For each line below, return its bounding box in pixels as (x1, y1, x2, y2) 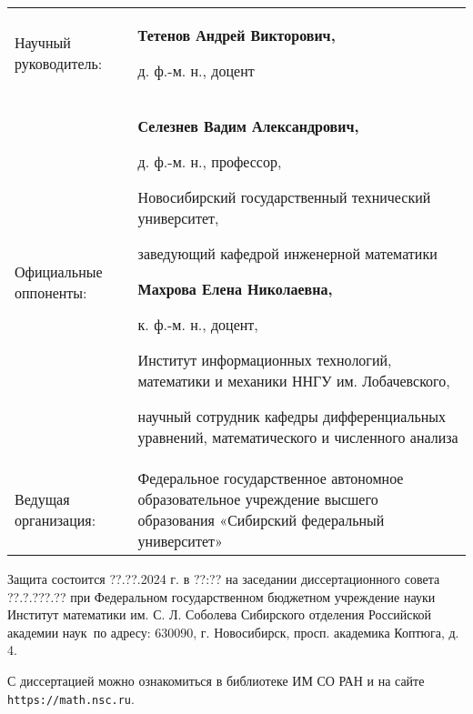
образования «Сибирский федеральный (137, 509, 385, 530)
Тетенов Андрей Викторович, (137, 25, 336, 45)
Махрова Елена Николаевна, (137, 278, 333, 299)
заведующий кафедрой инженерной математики (137, 243, 438, 264)
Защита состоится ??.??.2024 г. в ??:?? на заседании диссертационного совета (7, 569, 440, 588)
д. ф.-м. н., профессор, (137, 151, 282, 172)
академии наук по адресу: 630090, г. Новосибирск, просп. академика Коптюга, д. (7, 622, 459, 641)
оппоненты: (15, 281, 87, 303)
